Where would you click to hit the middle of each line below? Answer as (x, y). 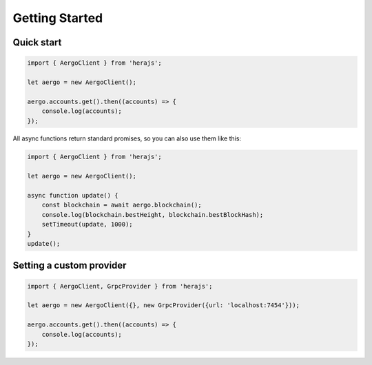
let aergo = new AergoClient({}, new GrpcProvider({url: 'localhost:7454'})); (163, 305)
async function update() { (73, 196)
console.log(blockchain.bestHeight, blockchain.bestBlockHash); (153, 215)
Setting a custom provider (70, 265)
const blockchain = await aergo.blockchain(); (122, 205)
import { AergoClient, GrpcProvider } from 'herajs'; (120, 286)
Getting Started (58, 18)
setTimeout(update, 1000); (87, 225)
